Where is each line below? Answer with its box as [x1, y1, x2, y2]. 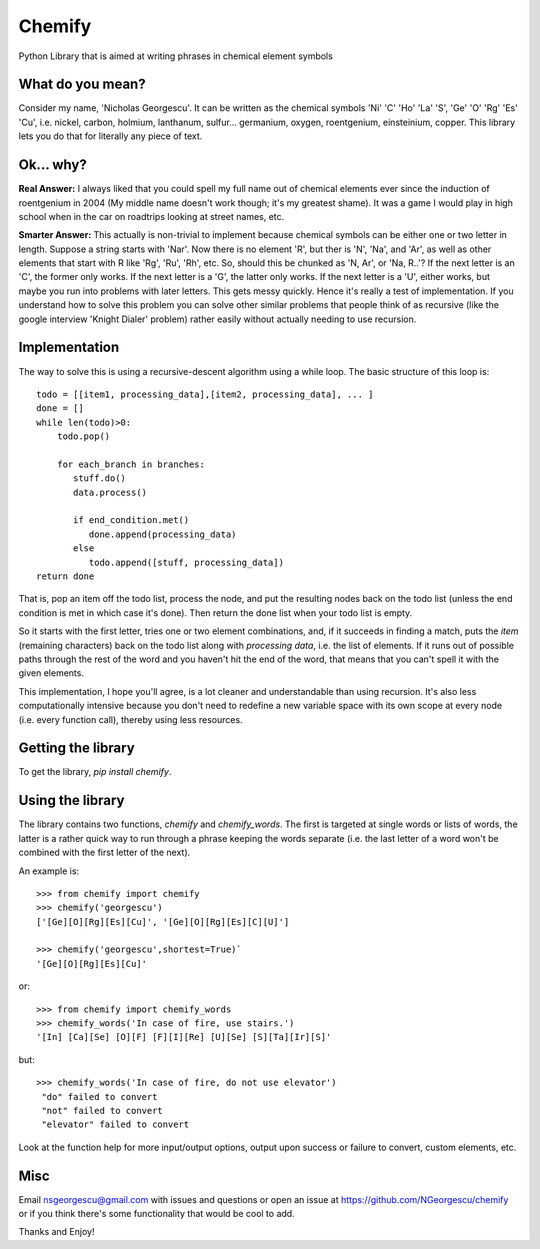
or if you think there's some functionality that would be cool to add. [18, 1208, 295, 1220]
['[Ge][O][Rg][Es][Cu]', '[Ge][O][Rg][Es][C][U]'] [36, 916, 290, 927]
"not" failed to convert [41, 1105, 164, 1116]
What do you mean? [18, 76, 146, 93]
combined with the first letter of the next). [18, 846, 191, 859]
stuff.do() [73, 473, 127, 484]
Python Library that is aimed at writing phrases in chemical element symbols [18, 50, 334, 62]
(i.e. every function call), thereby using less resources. [18, 713, 244, 725]
